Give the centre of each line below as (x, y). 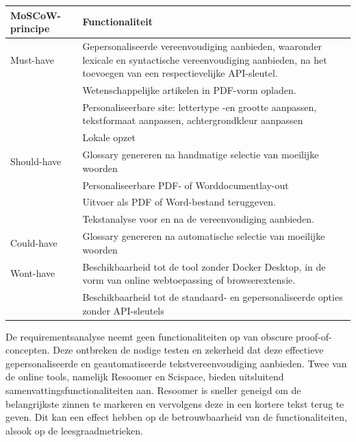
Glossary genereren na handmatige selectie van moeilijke (201, 155)
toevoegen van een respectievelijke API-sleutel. (180, 73)
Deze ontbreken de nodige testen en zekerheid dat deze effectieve (188, 350)
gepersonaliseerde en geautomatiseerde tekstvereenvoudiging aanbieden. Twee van (176, 363)
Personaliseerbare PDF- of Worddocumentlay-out (186, 185)
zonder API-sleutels (123, 310)
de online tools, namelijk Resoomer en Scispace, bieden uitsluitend (145, 377)
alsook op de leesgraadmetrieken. (74, 430)
